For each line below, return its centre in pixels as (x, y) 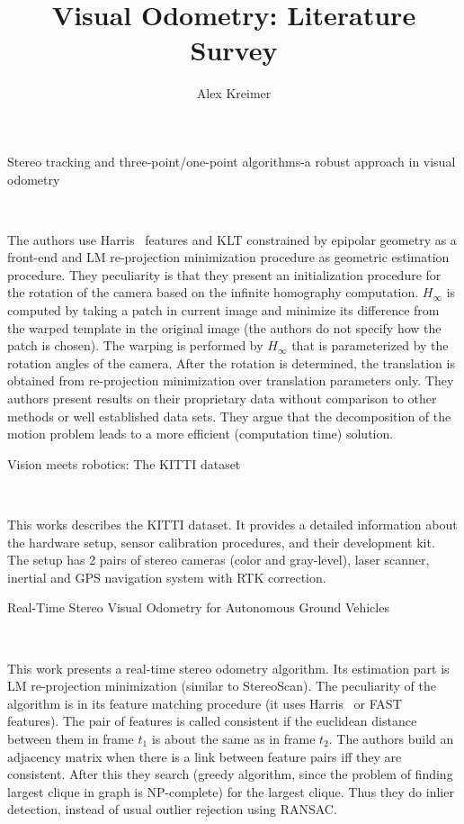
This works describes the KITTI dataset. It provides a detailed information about (232, 524)
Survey (234, 50)
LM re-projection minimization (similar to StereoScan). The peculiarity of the (222, 686)
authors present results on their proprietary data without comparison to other (222, 398)
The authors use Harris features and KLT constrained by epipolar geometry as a (232, 239)
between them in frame (71, 738)
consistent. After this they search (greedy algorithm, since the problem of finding (230, 774)
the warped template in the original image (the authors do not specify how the (224, 327)
